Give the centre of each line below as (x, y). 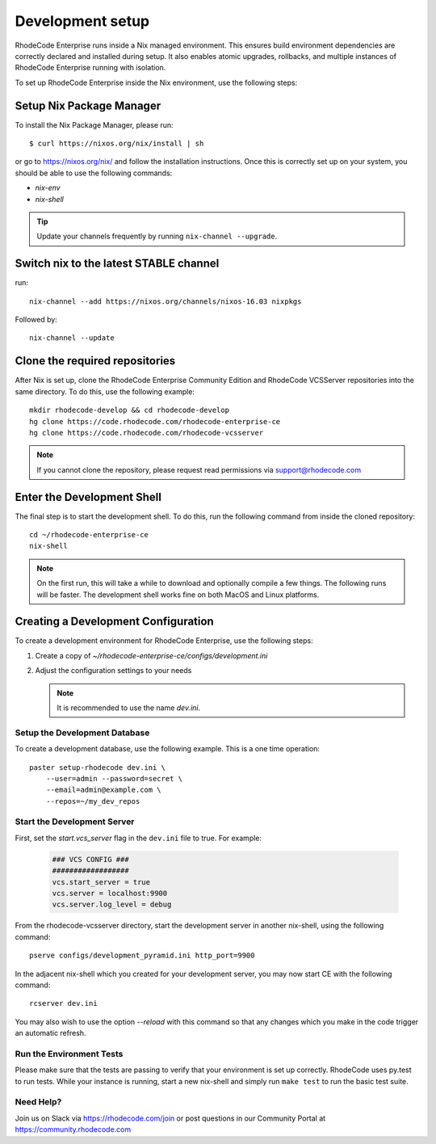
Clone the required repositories (95, 361)
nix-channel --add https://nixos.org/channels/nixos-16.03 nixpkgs (166, 301)
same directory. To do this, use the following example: (105, 391)
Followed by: (36, 320)
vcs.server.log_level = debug (112, 904)
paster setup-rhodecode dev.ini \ (97, 767)
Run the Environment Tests (69, 1054)
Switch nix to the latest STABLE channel (117, 264)
